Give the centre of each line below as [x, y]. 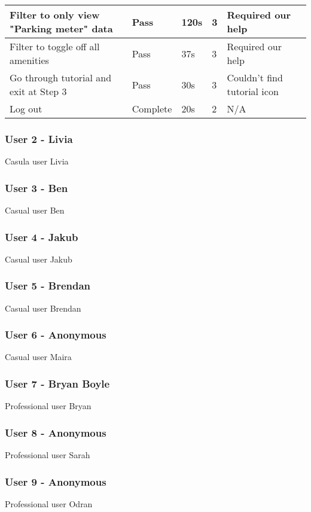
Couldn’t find [255, 77]
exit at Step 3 [38, 91]
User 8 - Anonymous [56, 432]
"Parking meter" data [61, 28]
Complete [152, 109]
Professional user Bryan [48, 406]
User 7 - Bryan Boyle [57, 383]
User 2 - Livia [39, 138]
